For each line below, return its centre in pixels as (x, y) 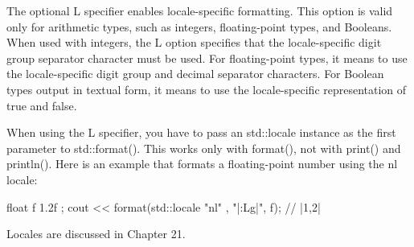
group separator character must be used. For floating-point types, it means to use (207, 58)
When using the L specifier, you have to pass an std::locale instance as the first (201, 132)
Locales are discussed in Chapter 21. (96, 234)
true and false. (42, 105)
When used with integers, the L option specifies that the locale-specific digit (194, 42)
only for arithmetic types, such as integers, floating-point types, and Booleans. (199, 26)
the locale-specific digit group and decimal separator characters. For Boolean (195, 74)
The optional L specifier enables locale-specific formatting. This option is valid (200, 10)
